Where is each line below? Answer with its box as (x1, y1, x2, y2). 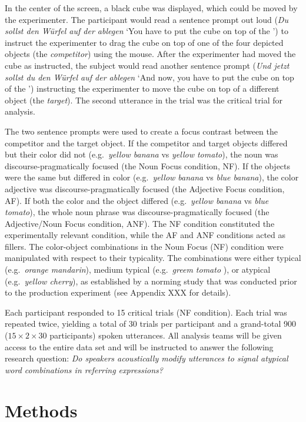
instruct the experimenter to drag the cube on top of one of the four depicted (5, 36, 284, 48)
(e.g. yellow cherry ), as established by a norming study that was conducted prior (5, 274, 297, 287)
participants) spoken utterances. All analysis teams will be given (49, 329, 282, 341)
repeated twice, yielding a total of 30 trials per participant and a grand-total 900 (5, 317, 296, 330)
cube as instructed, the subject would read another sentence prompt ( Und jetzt (5, 59, 290, 71)
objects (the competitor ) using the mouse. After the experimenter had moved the (5, 48, 296, 60)
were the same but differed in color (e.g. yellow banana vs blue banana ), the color (5, 171, 299, 183)
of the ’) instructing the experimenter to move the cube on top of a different (5, 82, 280, 95)
